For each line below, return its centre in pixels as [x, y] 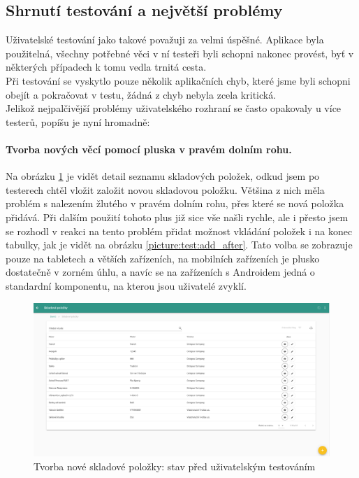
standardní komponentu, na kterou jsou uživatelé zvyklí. [126, 285]
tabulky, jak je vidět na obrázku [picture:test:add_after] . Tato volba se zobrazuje [179, 245]
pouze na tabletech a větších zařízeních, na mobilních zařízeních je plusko [163, 258]
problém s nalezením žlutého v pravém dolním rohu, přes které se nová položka [175, 203]
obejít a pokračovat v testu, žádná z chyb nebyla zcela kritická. [141, 94]
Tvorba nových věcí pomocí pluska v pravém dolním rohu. [149, 149]
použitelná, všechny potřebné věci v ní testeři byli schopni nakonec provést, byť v [180, 53]
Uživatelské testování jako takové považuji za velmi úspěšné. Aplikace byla [165, 40]
